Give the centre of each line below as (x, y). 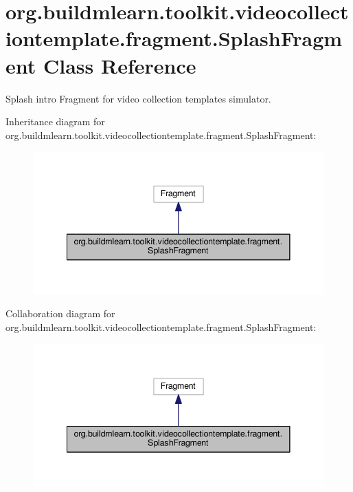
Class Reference (119, 65)
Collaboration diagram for (60, 313)
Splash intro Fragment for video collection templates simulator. (138, 98)
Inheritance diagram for (55, 121)
